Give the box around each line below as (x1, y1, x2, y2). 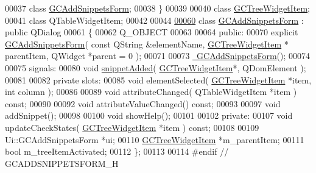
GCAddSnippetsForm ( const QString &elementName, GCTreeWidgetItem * (5, 37, 289, 50)
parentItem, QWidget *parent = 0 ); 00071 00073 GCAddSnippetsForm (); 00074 (5, 49, 311, 62)
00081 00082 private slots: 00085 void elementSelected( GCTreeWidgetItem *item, (5, 73, 312, 86)
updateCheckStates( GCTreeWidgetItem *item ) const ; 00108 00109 (5, 121, 259, 133)
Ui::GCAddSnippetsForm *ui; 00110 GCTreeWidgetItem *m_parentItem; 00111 (5, 133, 304, 146)
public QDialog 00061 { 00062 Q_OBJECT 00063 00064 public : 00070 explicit (5, 26, 298, 38)
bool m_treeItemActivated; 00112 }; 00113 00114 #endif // (5, 145, 229, 158)
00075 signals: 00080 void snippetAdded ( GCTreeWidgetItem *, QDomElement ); (5, 61, 306, 74)
